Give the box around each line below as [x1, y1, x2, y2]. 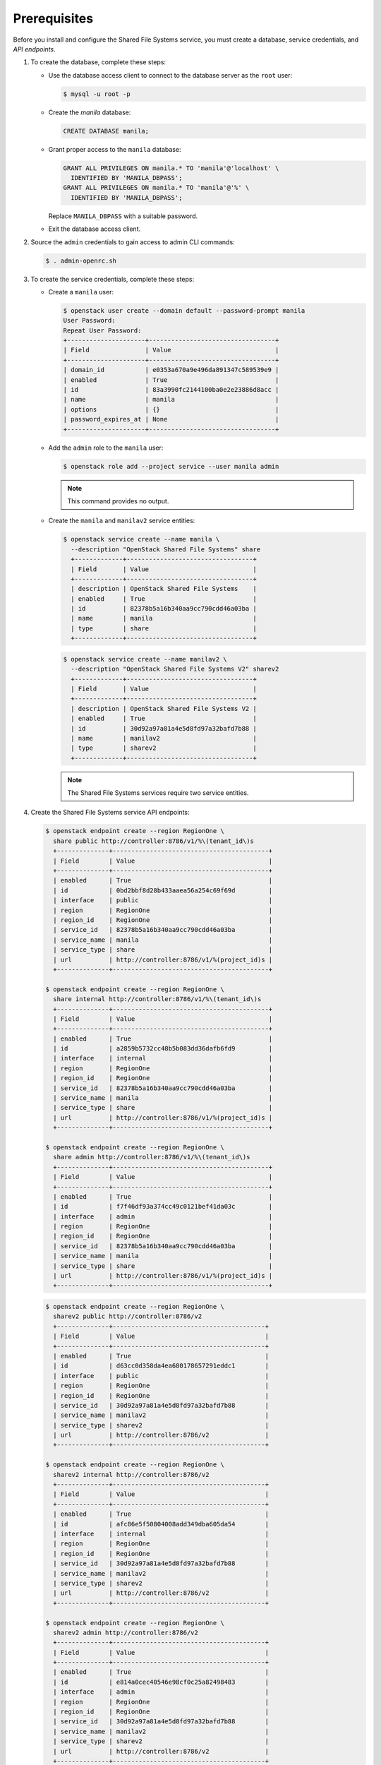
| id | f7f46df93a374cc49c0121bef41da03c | [53, 1202, 273, 1211]
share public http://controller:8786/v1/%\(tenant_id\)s [53, 837, 254, 845]
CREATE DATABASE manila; [63, 127, 150, 135]
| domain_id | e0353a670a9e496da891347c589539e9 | [63, 366, 279, 374]
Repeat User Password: [63, 326, 142, 335]
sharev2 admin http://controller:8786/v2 [53, 1628, 199, 1637]
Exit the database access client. [48, 225, 141, 233]
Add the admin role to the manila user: [48, 443, 164, 452]
